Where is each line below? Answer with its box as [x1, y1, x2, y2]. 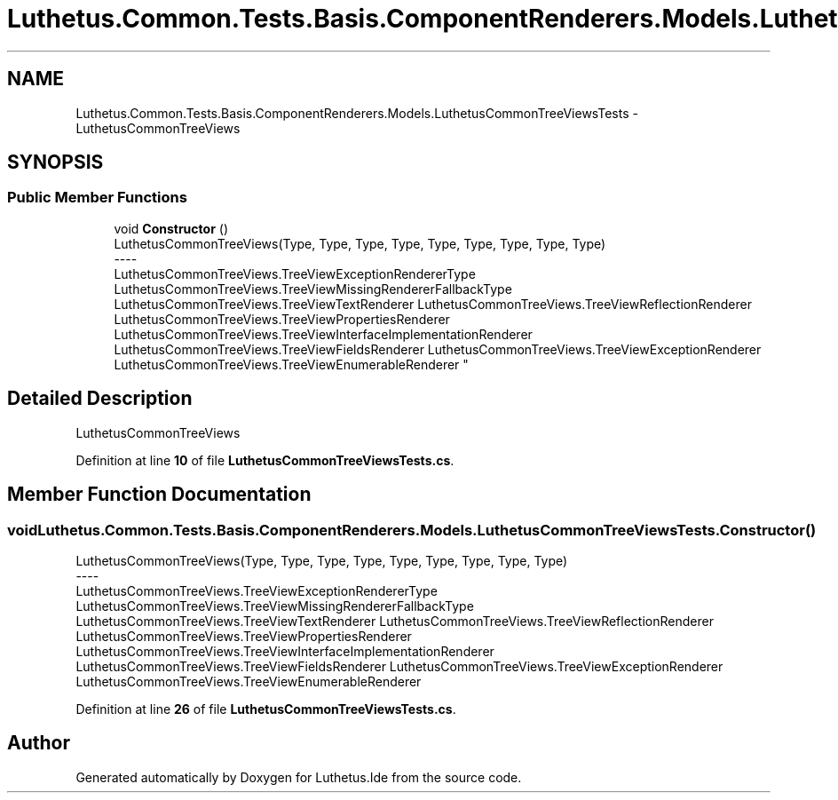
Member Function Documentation [7, 483, 312, 506]
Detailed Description [7, 387, 193, 410]
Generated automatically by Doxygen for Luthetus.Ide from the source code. [75, 769, 522, 785]
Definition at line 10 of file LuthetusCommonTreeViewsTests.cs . [75, 452, 455, 468]
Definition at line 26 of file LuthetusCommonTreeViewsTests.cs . [75, 701, 456, 717]
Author [7, 732, 70, 755]
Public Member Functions [7, 188, 187, 207]
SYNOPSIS [7, 151, 104, 174]
